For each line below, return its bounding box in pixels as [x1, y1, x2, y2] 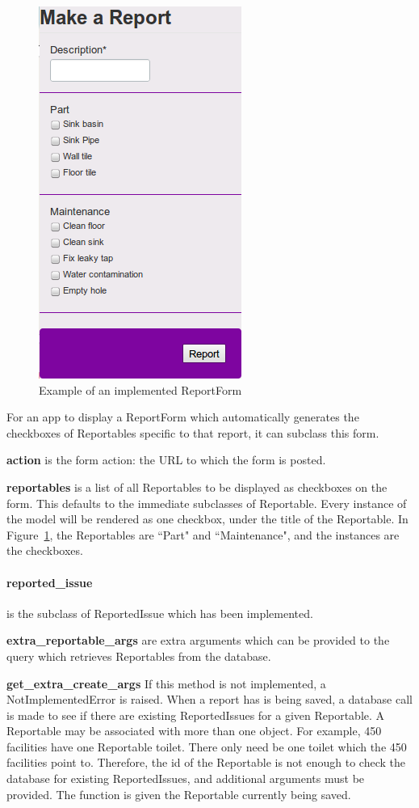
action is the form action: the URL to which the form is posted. [6, 451, 326, 468]
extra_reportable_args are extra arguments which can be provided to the [6, 632, 390, 649]
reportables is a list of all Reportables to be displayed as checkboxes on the [6, 478, 388, 495]
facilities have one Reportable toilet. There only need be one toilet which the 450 [6, 738, 407, 755]
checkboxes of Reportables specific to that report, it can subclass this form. [6, 424, 379, 441]
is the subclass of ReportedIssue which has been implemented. [6, 604, 313, 621]
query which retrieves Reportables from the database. [6, 647, 271, 664]
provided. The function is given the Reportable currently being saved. [6, 785, 351, 802]
